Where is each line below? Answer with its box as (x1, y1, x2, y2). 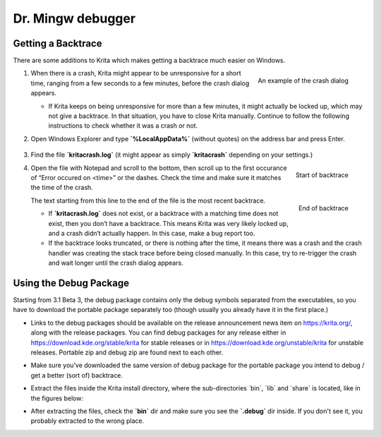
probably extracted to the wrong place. (30, 417, 145, 425)
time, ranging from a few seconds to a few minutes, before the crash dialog (30, 78, 250, 88)
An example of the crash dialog (258, 76, 349, 85)
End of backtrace (298, 203, 349, 212)
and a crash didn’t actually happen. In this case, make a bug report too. (48, 229, 255, 237)
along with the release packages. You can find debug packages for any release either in (30, 328, 286, 337)
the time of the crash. (30, 184, 93, 192)
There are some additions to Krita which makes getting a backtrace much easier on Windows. (13, 56, 286, 65)
